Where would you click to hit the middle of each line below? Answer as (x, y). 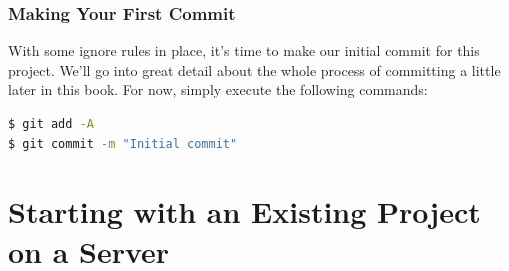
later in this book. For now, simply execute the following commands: (218, 89)
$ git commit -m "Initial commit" (123, 143)
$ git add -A (51, 124)
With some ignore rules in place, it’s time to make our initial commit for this (244, 50)
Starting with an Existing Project (244, 211)
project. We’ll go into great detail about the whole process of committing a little (254, 69)
